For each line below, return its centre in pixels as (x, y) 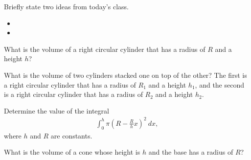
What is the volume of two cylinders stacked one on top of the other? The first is (125, 75)
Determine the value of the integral (57, 110)
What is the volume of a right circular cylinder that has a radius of (105, 49)
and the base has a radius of (191, 152)
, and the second (220, 84)
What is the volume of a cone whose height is (72, 152)
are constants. (71, 135)
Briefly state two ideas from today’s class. (66, 6)
